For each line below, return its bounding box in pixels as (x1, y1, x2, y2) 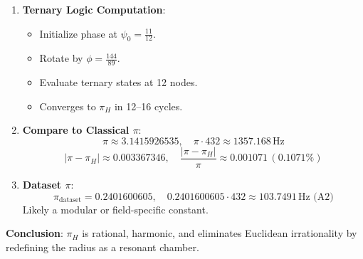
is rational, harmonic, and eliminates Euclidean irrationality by (82, 226, 357, 240)
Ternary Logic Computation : (22, 2, 166, 16)
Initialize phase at (39, 26, 117, 41)
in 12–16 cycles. (114, 98, 183, 113)
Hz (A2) (298, 191, 334, 202)
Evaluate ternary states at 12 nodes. (39, 75, 198, 90)
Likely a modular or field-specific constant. (22, 201, 209, 216)
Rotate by (39, 51, 83, 65)
